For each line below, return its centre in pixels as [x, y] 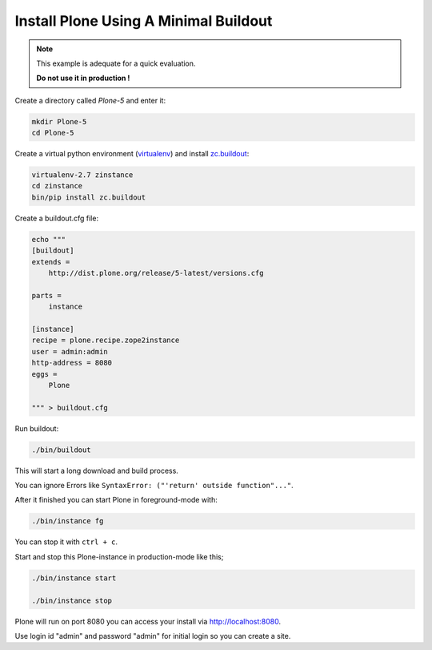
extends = [51, 262]
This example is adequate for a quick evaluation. [116, 63]
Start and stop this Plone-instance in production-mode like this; [119, 556]
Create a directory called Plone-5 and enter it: [90, 100]
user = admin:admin [70, 351]
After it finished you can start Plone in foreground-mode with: [116, 500]
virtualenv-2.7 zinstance [82, 175]
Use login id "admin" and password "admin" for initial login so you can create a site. [153, 636]
